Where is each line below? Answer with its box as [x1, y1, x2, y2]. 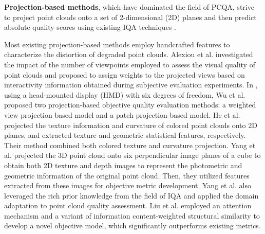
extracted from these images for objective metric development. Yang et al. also [4, 180, 252, 191]
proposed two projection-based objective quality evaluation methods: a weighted [4, 99, 256, 110]
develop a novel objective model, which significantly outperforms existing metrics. [4, 220, 261, 231]
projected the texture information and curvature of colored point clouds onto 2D [4, 119, 257, 130]
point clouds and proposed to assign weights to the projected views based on [4, 69, 245, 80]
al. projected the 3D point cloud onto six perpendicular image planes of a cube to [4, 150, 261, 160]
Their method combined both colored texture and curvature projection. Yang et [4, 139, 256, 150]
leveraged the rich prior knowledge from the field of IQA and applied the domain [4, 190, 259, 201]
